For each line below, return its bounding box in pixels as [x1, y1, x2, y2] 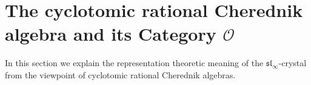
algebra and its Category [5, 21, 216, 46]
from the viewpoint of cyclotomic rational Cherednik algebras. [5, 68, 236, 81]
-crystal [278, 56, 307, 69]
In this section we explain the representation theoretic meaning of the [5, 56, 264, 69]
